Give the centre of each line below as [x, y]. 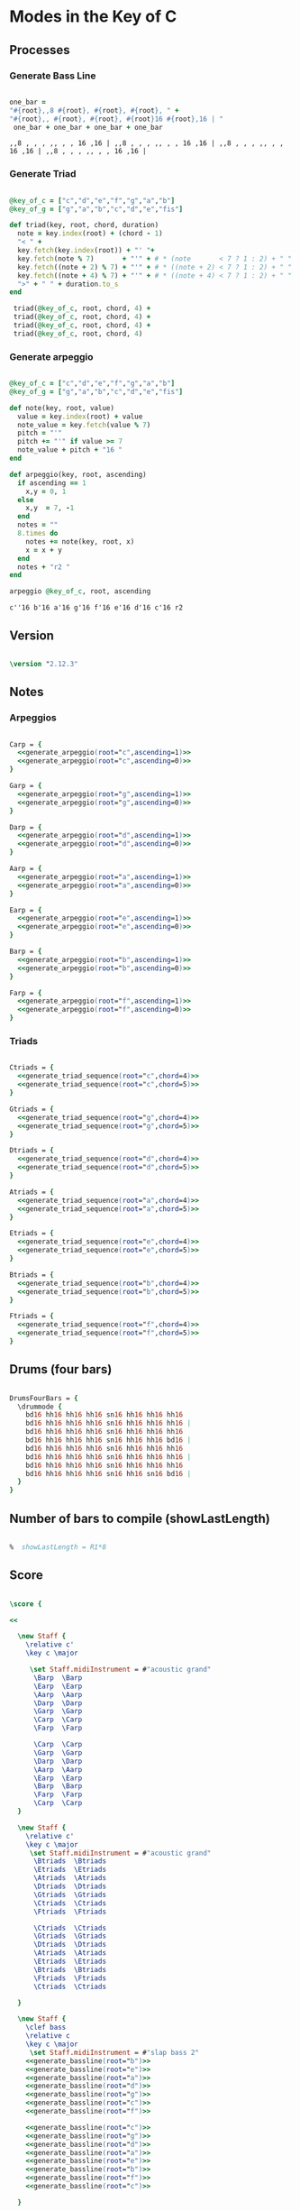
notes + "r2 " [44, 567]
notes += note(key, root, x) [80, 541]
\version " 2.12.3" [44, 665]
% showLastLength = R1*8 [58, 1547]
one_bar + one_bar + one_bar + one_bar [88, 127]
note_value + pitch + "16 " [70, 450]
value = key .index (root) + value [80, 417]
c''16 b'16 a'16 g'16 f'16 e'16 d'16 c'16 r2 [96, 608]
